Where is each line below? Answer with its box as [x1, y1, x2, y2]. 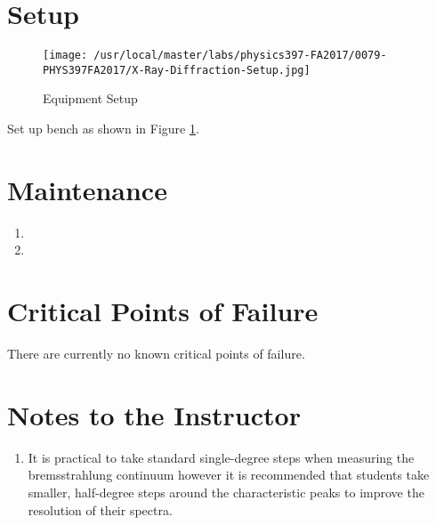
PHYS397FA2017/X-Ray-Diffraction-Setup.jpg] [43, 63, 311, 77]
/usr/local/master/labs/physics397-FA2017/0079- [93, 49, 387, 62]
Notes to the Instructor [7, 396, 301, 432]
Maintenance [7, 171, 167, 207]
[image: [43, 49, 88, 62]
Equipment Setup [43, 89, 138, 108]
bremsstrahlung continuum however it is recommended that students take [28, 465, 430, 484]
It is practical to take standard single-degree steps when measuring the [28, 448, 415, 466]
